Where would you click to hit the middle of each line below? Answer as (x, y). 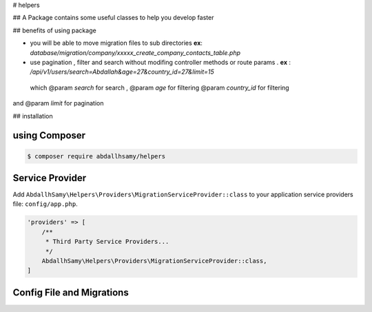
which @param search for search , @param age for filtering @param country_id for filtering (159, 87)
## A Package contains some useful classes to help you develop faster (113, 18)
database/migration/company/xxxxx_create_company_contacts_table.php (135, 52)
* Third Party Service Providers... (107, 242)
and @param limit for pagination (58, 103)
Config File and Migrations (71, 292)
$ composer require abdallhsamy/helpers (96, 156)
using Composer (49, 135)
